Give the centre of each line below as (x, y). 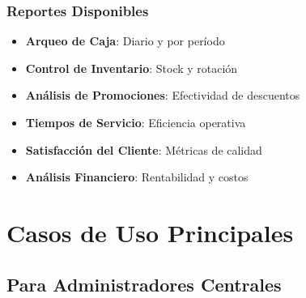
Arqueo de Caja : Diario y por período (125, 41)
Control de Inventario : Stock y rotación (132, 68)
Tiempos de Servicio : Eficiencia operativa (136, 122)
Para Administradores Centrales (144, 284)
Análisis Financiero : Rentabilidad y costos (137, 177)
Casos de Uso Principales (150, 232)
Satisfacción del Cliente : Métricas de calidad (144, 149)
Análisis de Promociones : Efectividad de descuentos (163, 95)
